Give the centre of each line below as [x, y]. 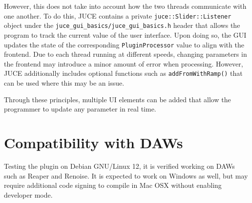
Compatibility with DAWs [94, 142]
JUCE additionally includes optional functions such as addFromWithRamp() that [123, 73]
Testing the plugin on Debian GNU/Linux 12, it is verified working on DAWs [119, 166]
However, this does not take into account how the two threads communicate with [125, 6]
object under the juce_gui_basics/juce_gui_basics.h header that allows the [122, 25]
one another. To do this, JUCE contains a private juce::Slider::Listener [118, 15]
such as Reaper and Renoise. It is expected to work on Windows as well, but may [126, 175]
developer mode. [28, 194]
